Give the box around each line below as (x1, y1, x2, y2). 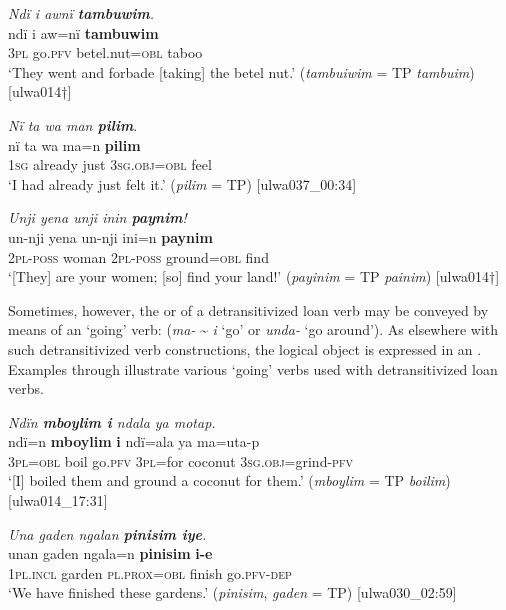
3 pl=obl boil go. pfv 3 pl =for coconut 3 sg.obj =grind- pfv (8, 450, 353, 471)
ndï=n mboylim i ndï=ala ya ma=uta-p (8, 431, 260, 452)
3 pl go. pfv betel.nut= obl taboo (8, 42, 203, 63)
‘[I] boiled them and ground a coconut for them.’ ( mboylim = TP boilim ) (8, 470, 451, 491)
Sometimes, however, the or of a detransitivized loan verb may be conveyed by (8, 299, 489, 320)
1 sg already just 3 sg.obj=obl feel (8, 154, 212, 175)
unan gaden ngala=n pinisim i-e (8, 543, 213, 564)
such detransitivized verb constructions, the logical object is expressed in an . (8, 338, 482, 359)
